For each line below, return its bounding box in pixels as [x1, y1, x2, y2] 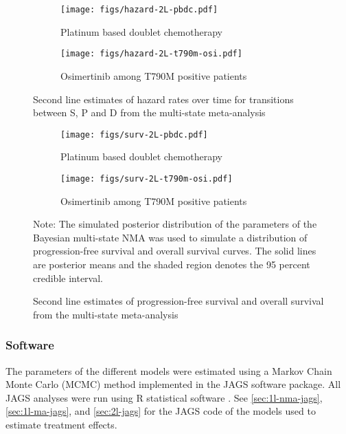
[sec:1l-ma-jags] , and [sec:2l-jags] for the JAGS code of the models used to [5, 404, 316, 418]
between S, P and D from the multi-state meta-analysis [33, 105, 266, 120]
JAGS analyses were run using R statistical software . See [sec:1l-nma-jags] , [5, 390, 323, 404]
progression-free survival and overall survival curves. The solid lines [33, 243, 316, 258]
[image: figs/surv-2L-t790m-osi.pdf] [60, 173, 233, 184]
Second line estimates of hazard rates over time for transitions [33, 91, 294, 106]
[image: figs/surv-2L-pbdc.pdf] [60, 129, 208, 140]
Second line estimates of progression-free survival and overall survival [33, 294, 324, 308]
